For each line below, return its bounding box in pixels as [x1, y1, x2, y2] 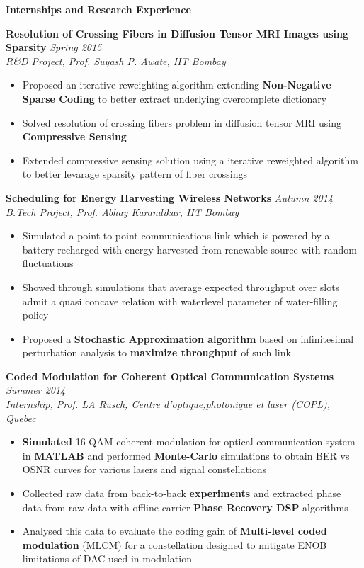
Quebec [6, 410, 36, 425]
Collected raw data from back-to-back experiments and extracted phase [22, 486, 341, 501]
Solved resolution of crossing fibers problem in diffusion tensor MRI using [22, 115, 341, 130]
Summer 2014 [6, 382, 66, 397]
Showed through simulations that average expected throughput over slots [22, 279, 340, 294]
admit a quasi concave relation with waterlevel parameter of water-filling [22, 293, 338, 308]
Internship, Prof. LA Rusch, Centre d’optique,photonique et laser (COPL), [6, 397, 330, 411]
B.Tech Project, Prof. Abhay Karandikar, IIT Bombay [6, 204, 239, 219]
